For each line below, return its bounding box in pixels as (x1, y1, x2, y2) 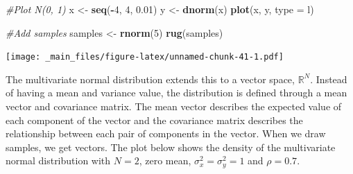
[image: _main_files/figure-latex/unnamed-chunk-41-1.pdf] (6, 52, 284, 62)
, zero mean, (139, 153, 191, 168)
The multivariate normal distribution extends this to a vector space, (6, 71, 295, 86)
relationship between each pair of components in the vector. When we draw (6, 126, 326, 141)
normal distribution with (6, 153, 111, 168)
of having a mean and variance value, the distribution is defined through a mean (6, 85, 347, 100)
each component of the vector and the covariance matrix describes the (6, 112, 303, 127)
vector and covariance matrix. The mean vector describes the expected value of (6, 99, 342, 114)
